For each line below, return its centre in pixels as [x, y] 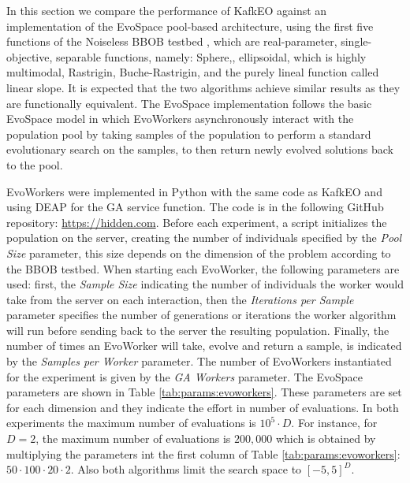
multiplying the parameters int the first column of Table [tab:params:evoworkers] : [203, 453]
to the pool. [35, 164]
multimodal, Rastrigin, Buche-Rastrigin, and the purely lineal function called [193, 72]
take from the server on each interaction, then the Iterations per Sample [180, 299]
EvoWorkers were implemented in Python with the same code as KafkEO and [194, 191]
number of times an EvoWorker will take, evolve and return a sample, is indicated [204, 346]
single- [356, 41]
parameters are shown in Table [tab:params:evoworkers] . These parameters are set [204, 392]
